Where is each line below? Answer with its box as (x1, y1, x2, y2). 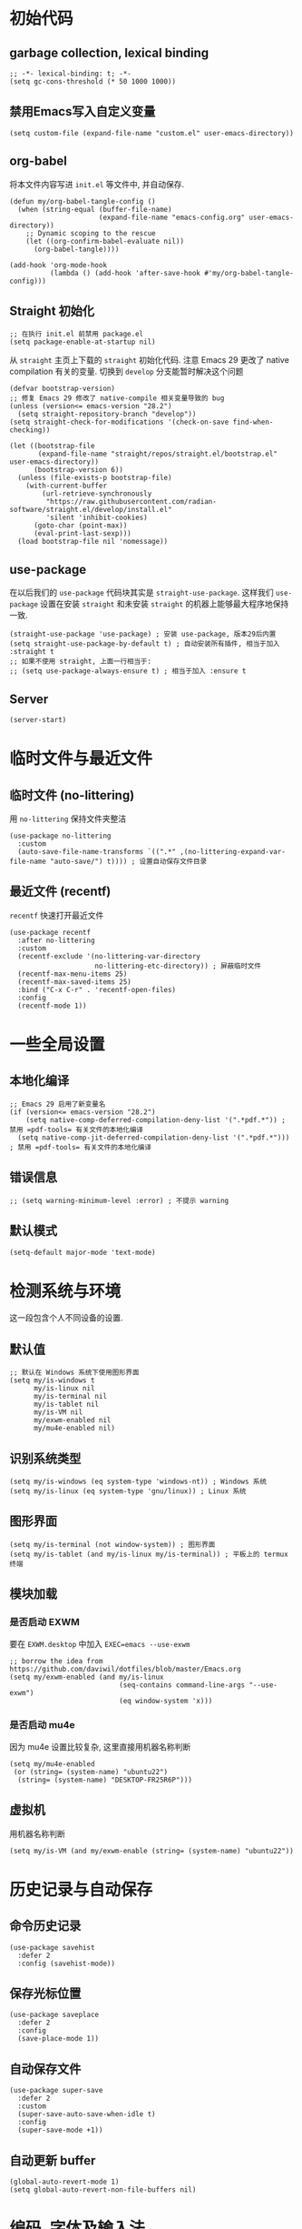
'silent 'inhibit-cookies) (45, 513, 148, 523)
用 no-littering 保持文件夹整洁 (9, 813, 127, 824)
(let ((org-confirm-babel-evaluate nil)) (25, 236, 184, 246)
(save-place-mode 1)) (17, 2034, 100, 2043)
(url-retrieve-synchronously (42, 489, 152, 498)
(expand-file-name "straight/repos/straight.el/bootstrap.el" (37, 449, 278, 459)
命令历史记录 (9, 1918, 82, 1933)
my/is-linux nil (33, 1384, 95, 1393)
